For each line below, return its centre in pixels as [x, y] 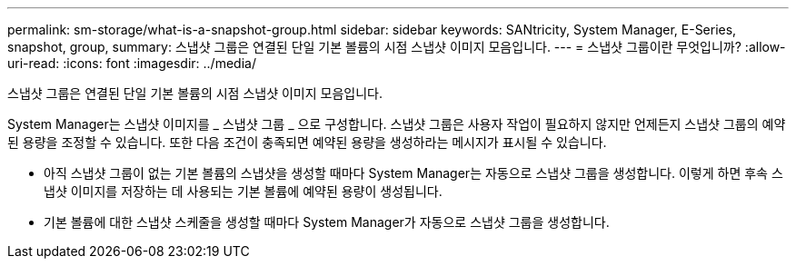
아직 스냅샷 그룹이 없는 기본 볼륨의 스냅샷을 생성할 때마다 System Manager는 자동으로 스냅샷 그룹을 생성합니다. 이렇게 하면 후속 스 [413, 173]
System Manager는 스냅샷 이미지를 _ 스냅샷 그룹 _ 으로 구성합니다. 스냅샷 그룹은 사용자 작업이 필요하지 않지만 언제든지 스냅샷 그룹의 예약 [397, 124]
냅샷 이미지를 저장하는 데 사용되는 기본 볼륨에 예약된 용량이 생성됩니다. [243, 191]
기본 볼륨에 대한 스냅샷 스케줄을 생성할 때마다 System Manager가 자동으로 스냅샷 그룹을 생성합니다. [327, 222]
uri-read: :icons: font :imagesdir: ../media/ [132, 63]
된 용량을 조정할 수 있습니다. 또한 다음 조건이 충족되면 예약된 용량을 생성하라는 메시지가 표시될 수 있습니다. [307, 142]
